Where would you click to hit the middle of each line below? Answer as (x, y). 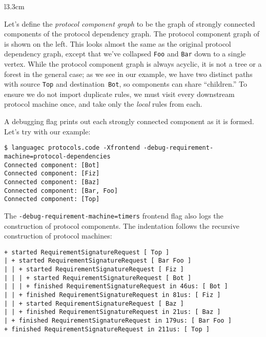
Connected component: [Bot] (52, 165)
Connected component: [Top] (52, 199)
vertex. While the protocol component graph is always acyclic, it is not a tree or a (133, 64)
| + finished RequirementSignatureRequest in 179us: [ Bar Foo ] (118, 320)
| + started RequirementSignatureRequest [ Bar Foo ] (98, 261)
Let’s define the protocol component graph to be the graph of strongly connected (130, 23)
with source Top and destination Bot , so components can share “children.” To (126, 84)
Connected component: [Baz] (52, 182)
